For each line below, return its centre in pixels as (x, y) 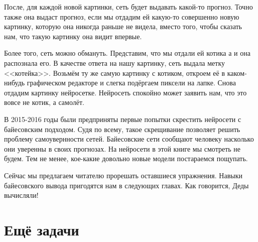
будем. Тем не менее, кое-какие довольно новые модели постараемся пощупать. (126, 158)
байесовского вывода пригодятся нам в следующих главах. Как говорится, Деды (126, 185)
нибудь (15, 83)
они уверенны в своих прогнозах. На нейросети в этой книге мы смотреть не (122, 148)
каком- (237, 73)
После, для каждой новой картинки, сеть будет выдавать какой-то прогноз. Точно (128, 7)
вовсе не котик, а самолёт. (44, 102)
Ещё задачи (42, 229)
